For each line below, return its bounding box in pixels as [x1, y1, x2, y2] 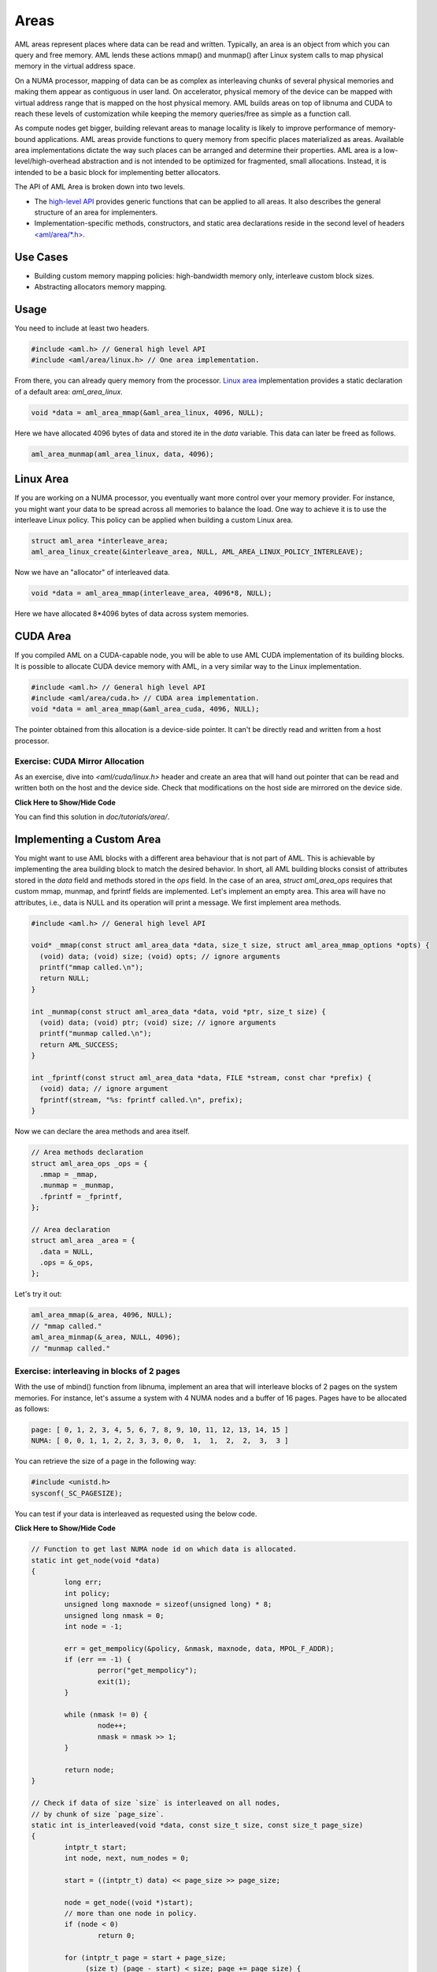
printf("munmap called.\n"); [39, 1029, 153, 1038]
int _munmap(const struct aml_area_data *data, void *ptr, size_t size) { [31, 1007, 327, 1016]
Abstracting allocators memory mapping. [34, 282, 167, 292]
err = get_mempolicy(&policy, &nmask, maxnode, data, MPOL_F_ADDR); [64, 1644, 335, 1653]
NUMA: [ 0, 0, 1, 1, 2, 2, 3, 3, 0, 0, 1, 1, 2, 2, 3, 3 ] [31, 1436, 289, 1445]
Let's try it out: [14, 1290, 62, 1299]
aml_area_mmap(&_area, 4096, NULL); [31, 1310, 173, 1320]
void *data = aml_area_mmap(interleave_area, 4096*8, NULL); [31, 588, 272, 598]
